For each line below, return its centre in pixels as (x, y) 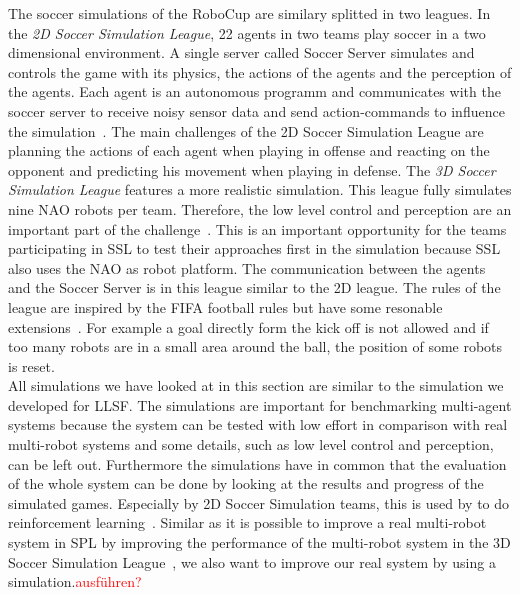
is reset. (31, 365)
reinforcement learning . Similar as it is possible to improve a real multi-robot (247, 522)
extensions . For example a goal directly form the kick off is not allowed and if (248, 326)
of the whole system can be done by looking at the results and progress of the (246, 483)
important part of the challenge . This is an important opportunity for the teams (257, 228)
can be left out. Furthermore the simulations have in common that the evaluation (257, 463)
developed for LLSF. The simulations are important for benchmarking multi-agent (260, 404)
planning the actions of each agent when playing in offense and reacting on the (249, 150)
